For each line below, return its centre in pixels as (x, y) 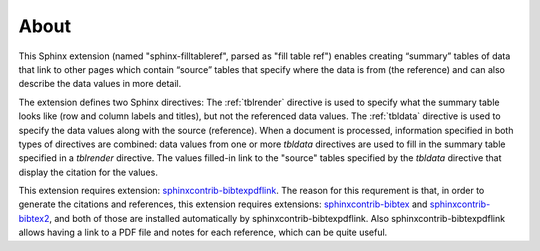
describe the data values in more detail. (100, 84)
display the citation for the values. (88, 172)
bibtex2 (34, 218)
